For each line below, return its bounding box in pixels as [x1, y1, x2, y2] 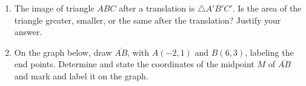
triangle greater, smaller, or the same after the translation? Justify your [14, 13, 281, 26]
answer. [14, 25, 42, 38]
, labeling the [245, 45, 294, 58]
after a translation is [119, 2, 195, 14]
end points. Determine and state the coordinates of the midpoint [14, 58, 254, 70]
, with [127, 45, 150, 58]
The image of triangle [14, 2, 95, 14]
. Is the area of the [232, 2, 302, 14]
